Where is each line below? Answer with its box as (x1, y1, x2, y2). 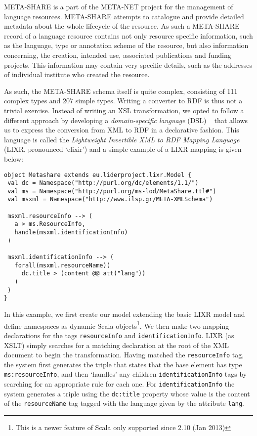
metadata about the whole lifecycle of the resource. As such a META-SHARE (4, 21, 240, 31)
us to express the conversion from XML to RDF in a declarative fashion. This (4, 125, 239, 135)
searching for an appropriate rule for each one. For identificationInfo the (4, 379, 235, 389)
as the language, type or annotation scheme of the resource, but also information (4, 40, 249, 50)
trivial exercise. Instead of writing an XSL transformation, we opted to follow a (4, 105, 244, 115)
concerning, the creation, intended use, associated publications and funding (4, 49, 231, 60)
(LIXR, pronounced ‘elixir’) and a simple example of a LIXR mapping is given (4, 144, 242, 154)
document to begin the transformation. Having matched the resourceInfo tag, (4, 349, 244, 360)
